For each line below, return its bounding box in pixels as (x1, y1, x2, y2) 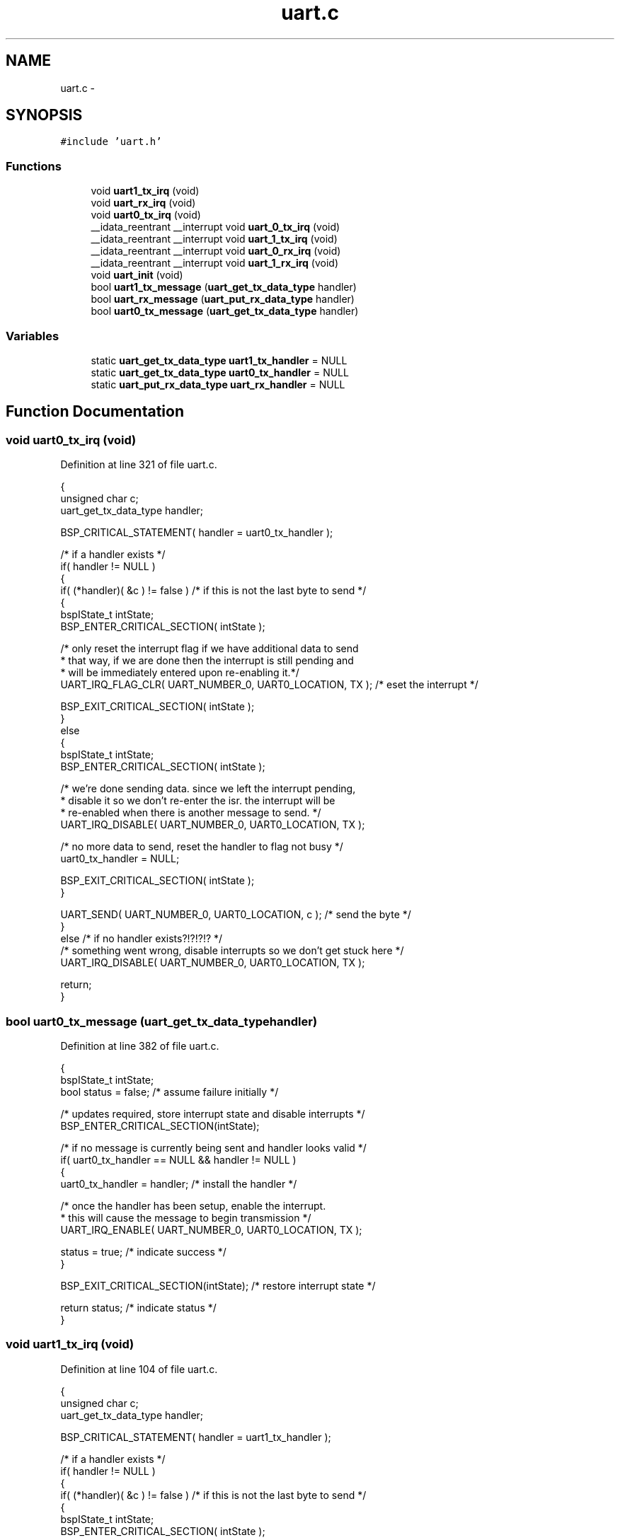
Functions (6, 158, 62, 173)
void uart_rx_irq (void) (91, 197, 196, 209)
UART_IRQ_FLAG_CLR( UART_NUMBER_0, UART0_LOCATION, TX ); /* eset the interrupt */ (60, 678, 478, 691)
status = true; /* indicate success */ (60, 1245, 226, 1258)
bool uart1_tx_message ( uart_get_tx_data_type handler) (91, 281, 357, 294)
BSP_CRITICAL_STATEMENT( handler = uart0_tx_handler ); (60, 526, 333, 539)
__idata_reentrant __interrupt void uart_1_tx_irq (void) (91, 233, 338, 245)
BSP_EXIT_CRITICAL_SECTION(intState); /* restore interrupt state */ (60, 1279, 376, 1292)
